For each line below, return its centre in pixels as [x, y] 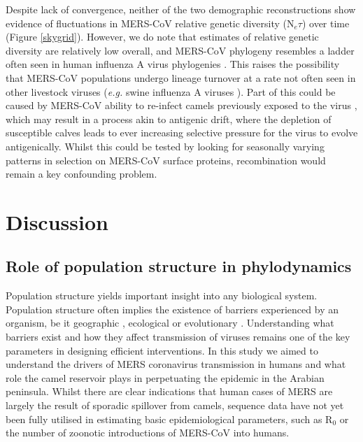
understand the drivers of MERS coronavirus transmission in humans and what [176, 364]
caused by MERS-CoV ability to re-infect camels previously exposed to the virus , [181, 105]
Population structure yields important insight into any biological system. [162, 295]
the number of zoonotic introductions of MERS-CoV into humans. [148, 433]
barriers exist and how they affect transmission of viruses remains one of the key [178, 337]
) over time [326, 23]
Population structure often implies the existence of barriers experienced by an [172, 309]
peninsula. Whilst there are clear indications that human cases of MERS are [169, 391]
